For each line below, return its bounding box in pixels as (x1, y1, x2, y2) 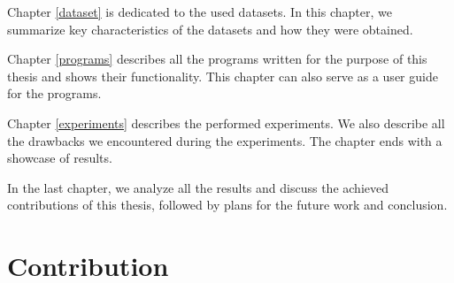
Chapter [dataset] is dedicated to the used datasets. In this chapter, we (7, 3, 392, 20)
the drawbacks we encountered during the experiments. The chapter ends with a (7, 131, 442, 149)
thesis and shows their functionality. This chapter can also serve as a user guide (7, 66, 438, 85)
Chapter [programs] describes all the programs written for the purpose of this (7, 50, 427, 68)
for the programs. (7, 84, 102, 103)
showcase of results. (7, 149, 112, 167)
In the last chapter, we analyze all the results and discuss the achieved (7, 178, 389, 196)
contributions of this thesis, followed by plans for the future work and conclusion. (7, 195, 448, 214)
